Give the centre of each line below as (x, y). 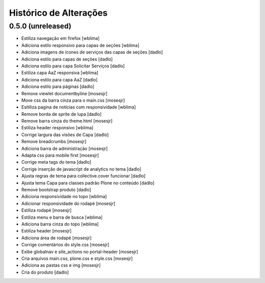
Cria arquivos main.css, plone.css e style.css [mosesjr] (77, 258)
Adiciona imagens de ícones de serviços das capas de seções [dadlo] (92, 52)
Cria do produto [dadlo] (45, 272)
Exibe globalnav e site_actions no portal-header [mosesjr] (80, 252)
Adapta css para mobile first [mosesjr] (60, 155)
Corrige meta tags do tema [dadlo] (56, 162)
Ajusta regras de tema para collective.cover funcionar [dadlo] (83, 176)
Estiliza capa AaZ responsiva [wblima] (60, 73)
